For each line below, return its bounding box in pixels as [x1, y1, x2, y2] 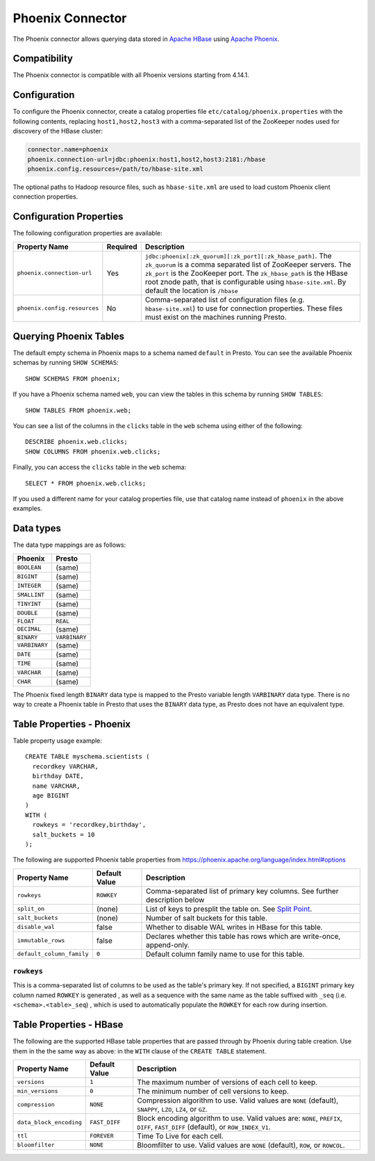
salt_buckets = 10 [32, 830, 95, 839]
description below [146, 895, 205, 905]
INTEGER [17, 582, 42, 590]
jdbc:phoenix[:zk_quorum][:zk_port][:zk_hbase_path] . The [144, 251, 333, 261]
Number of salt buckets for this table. [146, 913, 267, 923]
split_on [17, 905, 45, 913]
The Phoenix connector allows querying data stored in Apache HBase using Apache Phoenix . [12, 35, 280, 43]
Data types [12, 522, 62, 534]
